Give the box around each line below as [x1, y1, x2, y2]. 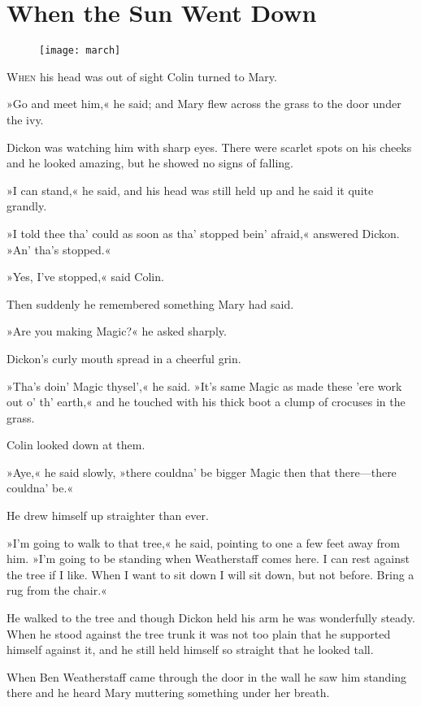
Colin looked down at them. [7, 436, 145, 453]
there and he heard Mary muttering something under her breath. [7, 684, 330, 701]
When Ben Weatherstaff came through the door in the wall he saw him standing [7, 668, 407, 685]
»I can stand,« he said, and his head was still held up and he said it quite [7, 181, 374, 198]
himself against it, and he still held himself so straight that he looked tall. [7, 641, 374, 658]
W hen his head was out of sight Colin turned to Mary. [7, 67, 277, 84]
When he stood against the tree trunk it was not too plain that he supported [7, 625, 391, 642]
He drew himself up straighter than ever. [7, 507, 209, 524]
